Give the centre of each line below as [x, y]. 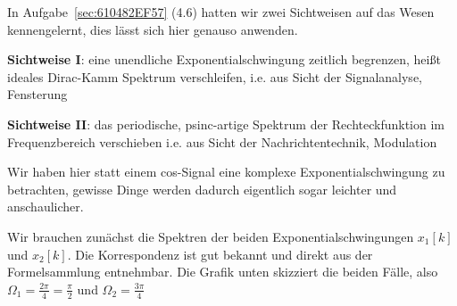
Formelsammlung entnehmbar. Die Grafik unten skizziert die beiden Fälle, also [223, 272]
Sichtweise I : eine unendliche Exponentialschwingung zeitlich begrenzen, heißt [224, 59]
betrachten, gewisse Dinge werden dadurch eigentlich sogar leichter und [202, 189]
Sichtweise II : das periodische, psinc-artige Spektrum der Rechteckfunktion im [226, 124]
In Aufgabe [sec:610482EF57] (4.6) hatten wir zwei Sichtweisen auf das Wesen [221, 12]
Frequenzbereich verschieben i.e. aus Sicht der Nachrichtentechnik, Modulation [222, 141]
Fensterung [37, 94]
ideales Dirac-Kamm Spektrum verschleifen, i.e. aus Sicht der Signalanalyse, [215, 76]
